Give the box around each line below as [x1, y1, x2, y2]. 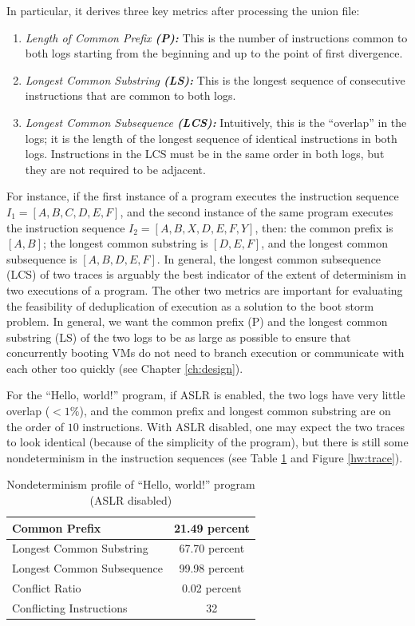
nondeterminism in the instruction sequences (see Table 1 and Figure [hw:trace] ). [6, 449, 403, 466]
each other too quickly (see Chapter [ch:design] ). [6, 359, 243, 376]
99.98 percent [179, 560, 245, 576]
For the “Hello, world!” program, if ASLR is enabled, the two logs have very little [6, 386, 405, 403]
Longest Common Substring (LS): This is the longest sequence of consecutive [25, 71, 405, 88]
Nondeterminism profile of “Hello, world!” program [6, 476, 255, 493]
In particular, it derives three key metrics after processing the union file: [6, 2, 360, 18]
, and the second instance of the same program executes [120, 203, 393, 220]
